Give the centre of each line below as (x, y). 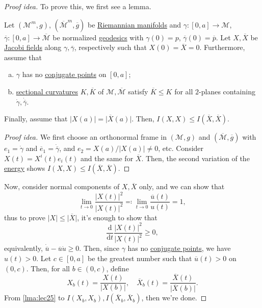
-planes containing (227, 91)
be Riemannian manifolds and (135, 24)
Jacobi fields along (33, 47)
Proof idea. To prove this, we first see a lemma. (78, 6)
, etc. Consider (181, 148)
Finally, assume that (36, 119)
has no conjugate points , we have (179, 248)
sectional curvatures (47, 91)
